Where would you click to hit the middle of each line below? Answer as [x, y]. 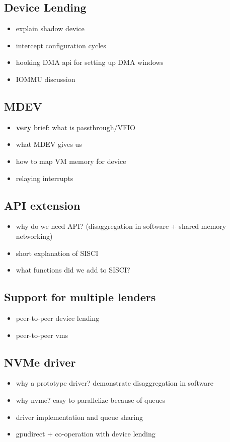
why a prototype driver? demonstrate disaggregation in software [114, 383]
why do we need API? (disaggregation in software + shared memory [121, 226]
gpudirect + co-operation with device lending [86, 434]
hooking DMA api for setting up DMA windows [90, 62]
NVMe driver [40, 362]
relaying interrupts [45, 178]
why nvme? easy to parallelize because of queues [90, 400]
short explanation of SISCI [57, 253]
